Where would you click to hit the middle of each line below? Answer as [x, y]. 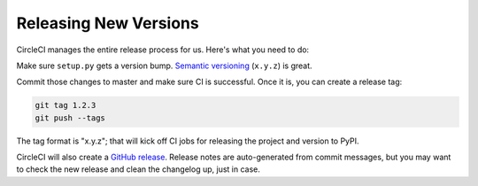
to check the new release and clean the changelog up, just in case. [139, 169]
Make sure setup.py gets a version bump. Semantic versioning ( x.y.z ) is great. [165, 66]
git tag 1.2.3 [66, 105]
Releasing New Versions [108, 23]
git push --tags [70, 118]
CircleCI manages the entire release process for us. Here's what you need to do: [163, 50]
